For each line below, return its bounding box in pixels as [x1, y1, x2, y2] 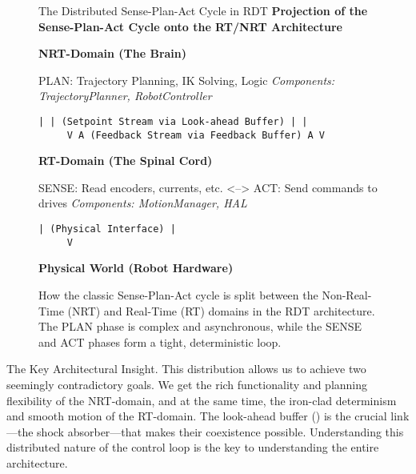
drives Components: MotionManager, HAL [38, 195, 247, 211]
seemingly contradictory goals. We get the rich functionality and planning [6, 376, 368, 392]
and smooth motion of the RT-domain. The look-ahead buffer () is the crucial [6, 408, 387, 424]
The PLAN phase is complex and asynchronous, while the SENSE [38, 318, 362, 335]
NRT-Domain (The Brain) [38, 45, 187, 62]
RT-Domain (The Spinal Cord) [38, 152, 213, 169]
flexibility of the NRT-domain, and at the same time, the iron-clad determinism [6, 392, 397, 408]
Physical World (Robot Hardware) [38, 259, 234, 276]
